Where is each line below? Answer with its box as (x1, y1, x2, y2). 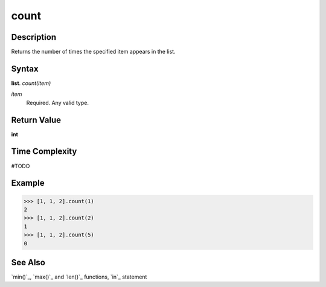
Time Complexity (11, 147, 77, 157)
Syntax (11, 63, 39, 74)
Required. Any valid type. (26, 99, 89, 106)
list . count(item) (11, 79, 51, 87)
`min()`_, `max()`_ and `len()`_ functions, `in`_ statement (11, 273, 147, 280)
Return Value (11, 115, 62, 125)
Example (11, 178, 45, 188)
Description (11, 32, 57, 42)
